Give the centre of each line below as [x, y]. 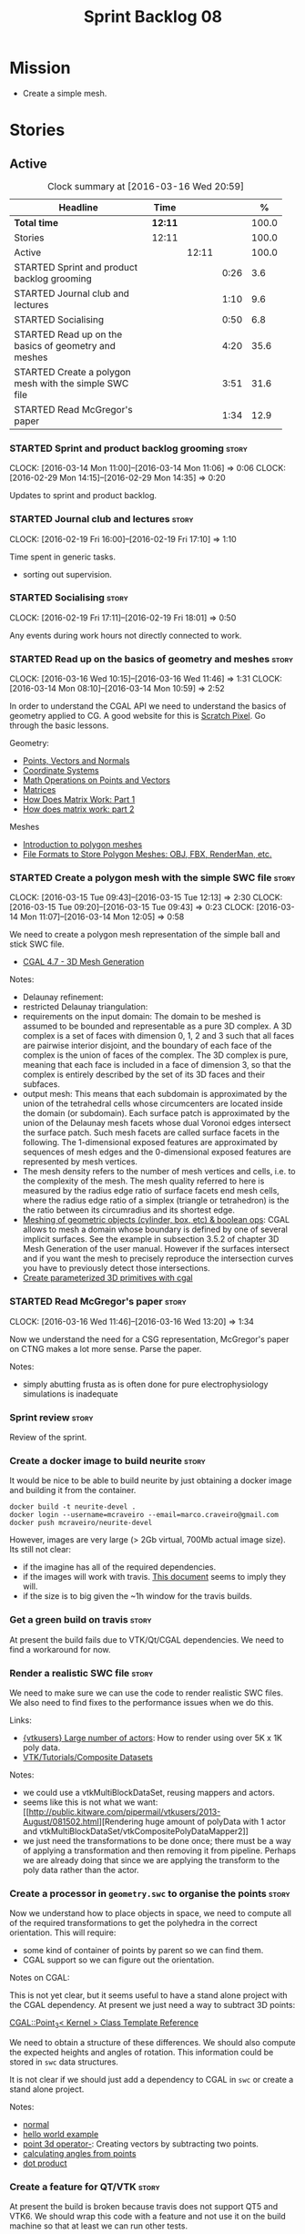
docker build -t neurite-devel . [73, 1507]
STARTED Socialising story [69, 598]
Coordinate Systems [61, 771]
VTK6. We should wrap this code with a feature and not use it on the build [148, 2217]
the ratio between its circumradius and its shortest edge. [128, 1210]
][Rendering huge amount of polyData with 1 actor [193, 1821]
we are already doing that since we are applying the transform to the [151, 1860]
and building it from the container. [73, 1491]
